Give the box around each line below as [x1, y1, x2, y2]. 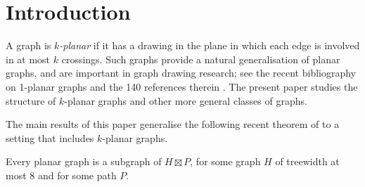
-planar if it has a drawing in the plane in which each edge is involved [59, 38, 360, 53]
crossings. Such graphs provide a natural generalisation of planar [61, 51, 340, 66]
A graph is [6, 38, 51, 53]
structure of [6, 93, 56, 108]
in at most [6, 51, 51, 66]
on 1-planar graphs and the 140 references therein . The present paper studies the [6, 79, 358, 93]
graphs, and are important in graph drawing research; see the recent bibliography [6, 65, 357, 80]
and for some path [37, 167, 117, 182]
